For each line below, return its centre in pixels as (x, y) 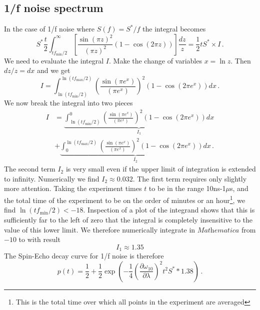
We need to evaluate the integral (54, 60)
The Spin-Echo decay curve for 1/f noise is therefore (84, 256)
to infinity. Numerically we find (52, 178)
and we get (53, 70)
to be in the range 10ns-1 (187, 188)
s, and (239, 188)
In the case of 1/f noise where (49, 29)
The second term (30, 169)
